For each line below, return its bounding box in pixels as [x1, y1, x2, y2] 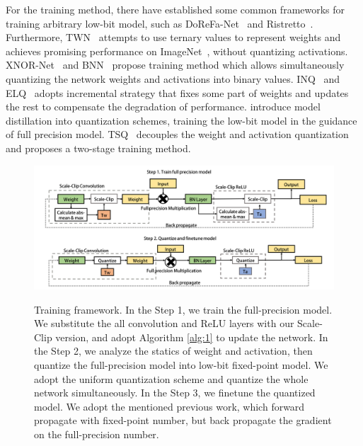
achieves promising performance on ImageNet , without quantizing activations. [6, 43, 348, 58]
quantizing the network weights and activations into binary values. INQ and [6, 71, 340, 86]
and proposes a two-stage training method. [6, 140, 191, 155]
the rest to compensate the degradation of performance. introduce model [6, 99, 321, 114]
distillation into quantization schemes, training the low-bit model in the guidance [6, 113, 357, 127]
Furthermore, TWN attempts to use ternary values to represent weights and [6, 30, 341, 45]
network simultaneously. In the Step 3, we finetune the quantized [34, 385, 316, 400]
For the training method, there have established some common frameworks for [6, 2, 345, 16]
